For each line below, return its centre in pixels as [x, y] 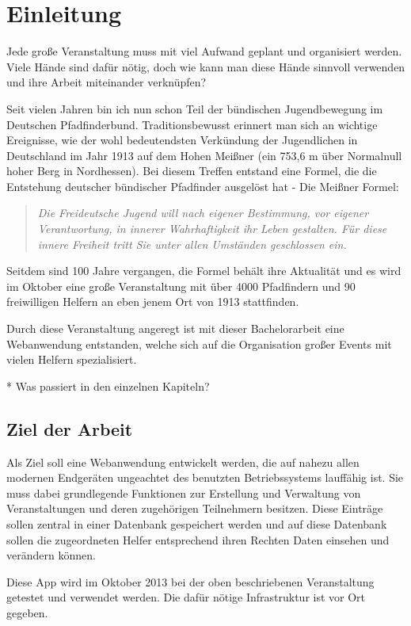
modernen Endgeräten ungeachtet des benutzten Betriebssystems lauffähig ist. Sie [205, 477]
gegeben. [27, 612]
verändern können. [51, 555]
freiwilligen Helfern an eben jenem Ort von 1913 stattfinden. [153, 302]
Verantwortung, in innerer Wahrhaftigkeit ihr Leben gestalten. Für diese [212, 229]
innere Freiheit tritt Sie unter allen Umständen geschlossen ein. [192, 244]
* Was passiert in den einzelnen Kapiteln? [108, 386]
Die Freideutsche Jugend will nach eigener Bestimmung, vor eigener [203, 213]
